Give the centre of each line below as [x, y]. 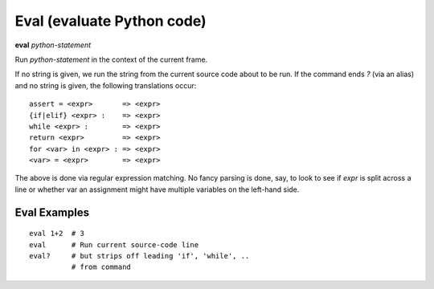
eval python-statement [53, 45]
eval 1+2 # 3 [57, 234]
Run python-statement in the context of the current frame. [111, 59]
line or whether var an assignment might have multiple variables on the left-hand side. [157, 189]
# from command [101, 267]
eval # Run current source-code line [114, 244]
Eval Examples [52, 212]
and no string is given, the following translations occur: [106, 85]
